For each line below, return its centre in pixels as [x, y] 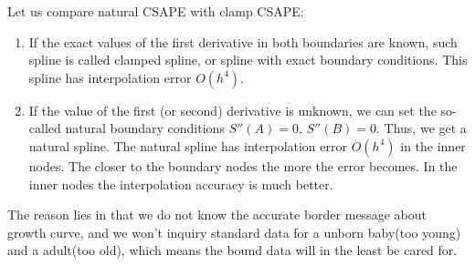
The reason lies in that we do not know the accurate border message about [217, 215]
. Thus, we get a [422, 128]
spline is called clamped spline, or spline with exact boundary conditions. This [248, 60]
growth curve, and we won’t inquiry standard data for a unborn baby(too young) [234, 232]
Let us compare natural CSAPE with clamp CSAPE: [156, 11]
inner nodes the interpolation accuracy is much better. [181, 184]
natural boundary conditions [145, 128]
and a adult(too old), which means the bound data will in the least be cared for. [232, 250]
